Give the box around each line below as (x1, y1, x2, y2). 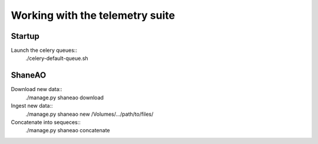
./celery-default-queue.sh (25, 55, 88, 62)
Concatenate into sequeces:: (11, 118, 81, 126)
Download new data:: (11, 86, 62, 93)
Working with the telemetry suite (11, 9, 175, 22)
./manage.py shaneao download (25, 94, 104, 101)
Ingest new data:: (11, 102, 53, 109)
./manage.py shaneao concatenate (25, 127, 110, 134)
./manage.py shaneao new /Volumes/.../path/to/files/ (25, 110, 154, 118)
